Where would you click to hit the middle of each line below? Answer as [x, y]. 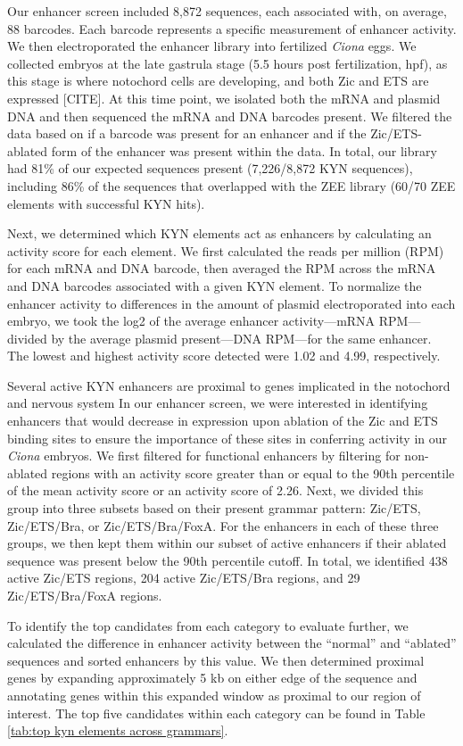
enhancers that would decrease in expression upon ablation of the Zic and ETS [223, 421]
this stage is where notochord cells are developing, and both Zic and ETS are [218, 81]
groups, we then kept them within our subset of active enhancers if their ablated [227, 543]
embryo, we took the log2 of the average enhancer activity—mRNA [191, 321]
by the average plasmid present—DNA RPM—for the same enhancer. [241, 338]
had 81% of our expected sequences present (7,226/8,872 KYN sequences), [210, 168]
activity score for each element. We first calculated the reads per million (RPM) [226, 250]
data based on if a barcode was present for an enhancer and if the [187, 133]
